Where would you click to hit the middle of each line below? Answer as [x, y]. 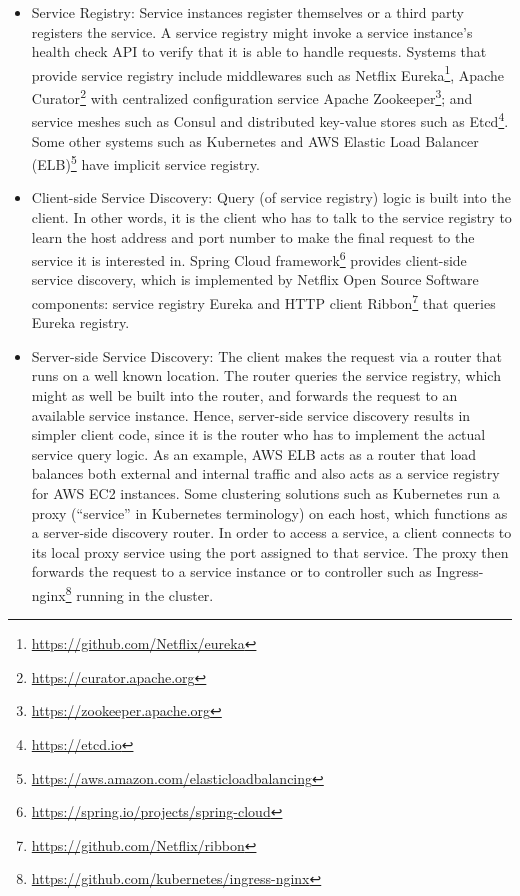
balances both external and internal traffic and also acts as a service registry [265, 473]
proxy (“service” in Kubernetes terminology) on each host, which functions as [269, 512]
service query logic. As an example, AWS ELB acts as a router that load [254, 453]
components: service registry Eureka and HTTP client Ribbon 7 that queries [263, 301]
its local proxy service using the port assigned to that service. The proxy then [270, 551]
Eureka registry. [80, 322]
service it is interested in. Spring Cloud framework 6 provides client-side [249, 258]
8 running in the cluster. [139, 593]
